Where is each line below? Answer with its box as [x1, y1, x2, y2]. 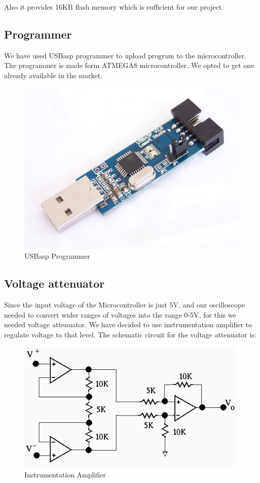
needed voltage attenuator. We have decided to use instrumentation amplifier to [4, 319, 252, 330]
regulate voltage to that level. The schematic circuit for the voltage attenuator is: [4, 329, 256, 339]
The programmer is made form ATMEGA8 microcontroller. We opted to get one [4, 60, 254, 71]
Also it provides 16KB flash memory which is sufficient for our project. [4, 2, 224, 12]
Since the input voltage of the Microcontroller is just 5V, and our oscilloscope [4, 299, 245, 309]
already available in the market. [4, 70, 103, 80]
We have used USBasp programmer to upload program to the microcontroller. [4, 50, 246, 60]
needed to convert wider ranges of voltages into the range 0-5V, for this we [4, 309, 236, 320]
